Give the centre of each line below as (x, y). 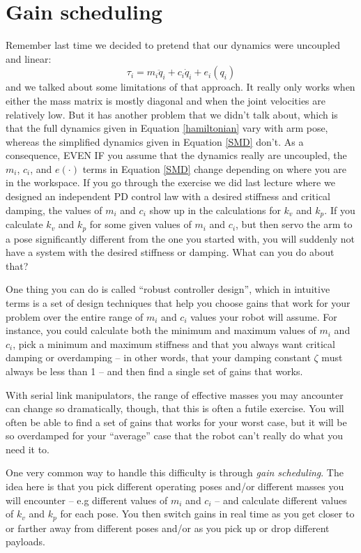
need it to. (28, 449)
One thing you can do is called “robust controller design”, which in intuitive (168, 289)
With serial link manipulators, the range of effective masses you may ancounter (175, 394)
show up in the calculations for (215, 210)
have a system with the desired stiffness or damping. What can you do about (170, 252)
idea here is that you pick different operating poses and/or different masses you (175, 486)
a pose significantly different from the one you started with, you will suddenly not (180, 238)
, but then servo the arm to (294, 224)
